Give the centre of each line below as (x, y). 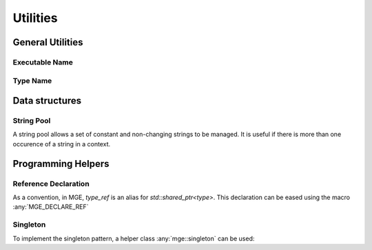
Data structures (47, 101)
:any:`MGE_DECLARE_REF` (51, 207)
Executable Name (43, 62)
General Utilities (48, 42)
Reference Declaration (51, 183)
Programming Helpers (61, 164)
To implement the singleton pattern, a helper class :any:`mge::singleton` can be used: (134, 238)
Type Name (32, 80)
